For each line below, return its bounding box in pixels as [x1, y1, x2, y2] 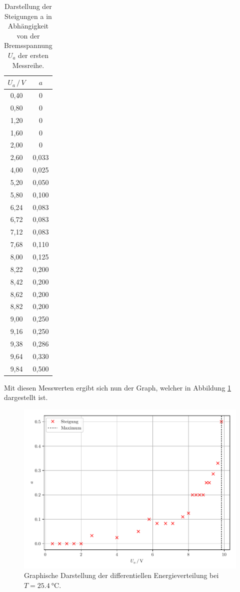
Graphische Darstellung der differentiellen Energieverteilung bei [24, 570, 219, 580]
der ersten [18, 49, 48, 60]
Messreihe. [12, 59, 44, 70]
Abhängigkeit [7, 20, 49, 31]
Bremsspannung [4, 40, 52, 50]
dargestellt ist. [4, 392, 48, 402]
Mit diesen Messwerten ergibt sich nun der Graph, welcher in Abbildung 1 [4, 382, 231, 392]
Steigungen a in [4, 10, 52, 21]
